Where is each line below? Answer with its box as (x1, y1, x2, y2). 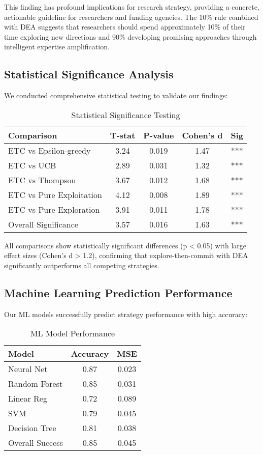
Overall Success (8, 437, 63, 449)
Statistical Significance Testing (71, 108, 180, 121)
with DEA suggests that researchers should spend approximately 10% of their (4, 21, 246, 32)
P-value (143, 129, 174, 141)
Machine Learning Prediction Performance (4, 285, 233, 300)
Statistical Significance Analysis (4, 66, 174, 82)
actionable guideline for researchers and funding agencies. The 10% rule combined (4, 11, 258, 22)
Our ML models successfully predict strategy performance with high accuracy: (4, 308, 248, 319)
